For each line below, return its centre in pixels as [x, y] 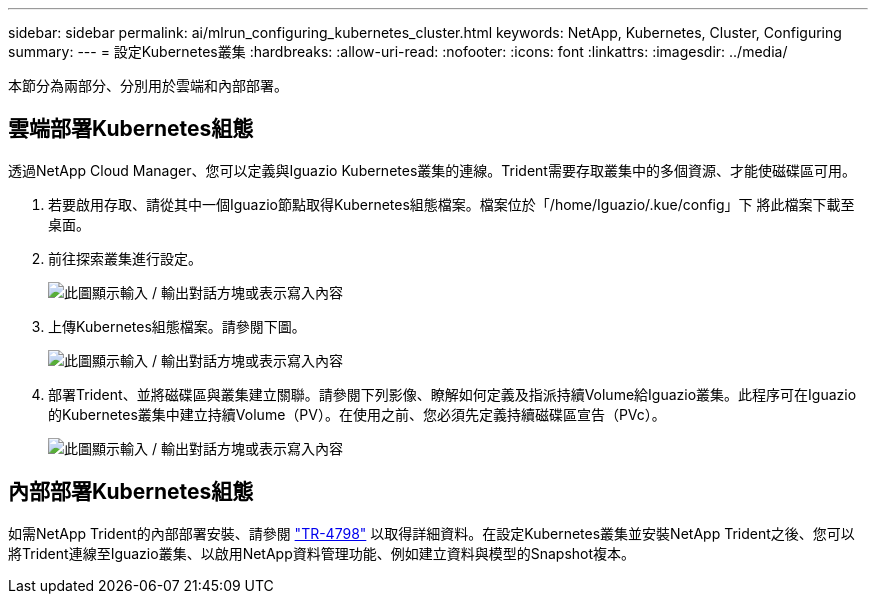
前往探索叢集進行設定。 [125, 258]
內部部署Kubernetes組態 [131, 492]
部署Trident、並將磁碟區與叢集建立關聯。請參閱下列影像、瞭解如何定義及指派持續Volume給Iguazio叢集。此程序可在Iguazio [452, 394]
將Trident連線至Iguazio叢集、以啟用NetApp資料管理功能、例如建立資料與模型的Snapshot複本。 [322, 553]
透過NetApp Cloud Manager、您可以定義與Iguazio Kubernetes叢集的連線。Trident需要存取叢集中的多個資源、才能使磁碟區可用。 [432, 170]
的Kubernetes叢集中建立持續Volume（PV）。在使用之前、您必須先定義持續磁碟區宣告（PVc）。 [357, 414]
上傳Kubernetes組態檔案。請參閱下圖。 [177, 326]
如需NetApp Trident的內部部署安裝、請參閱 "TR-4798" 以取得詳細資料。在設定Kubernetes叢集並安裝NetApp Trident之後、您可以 [431, 533]
